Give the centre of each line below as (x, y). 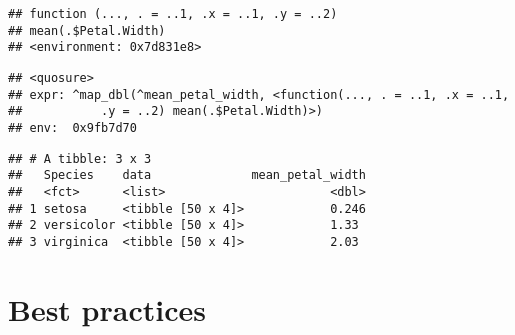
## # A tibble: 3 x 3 (80, 158)
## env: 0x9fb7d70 (72, 127)
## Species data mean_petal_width (187, 175)
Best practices (107, 308)
